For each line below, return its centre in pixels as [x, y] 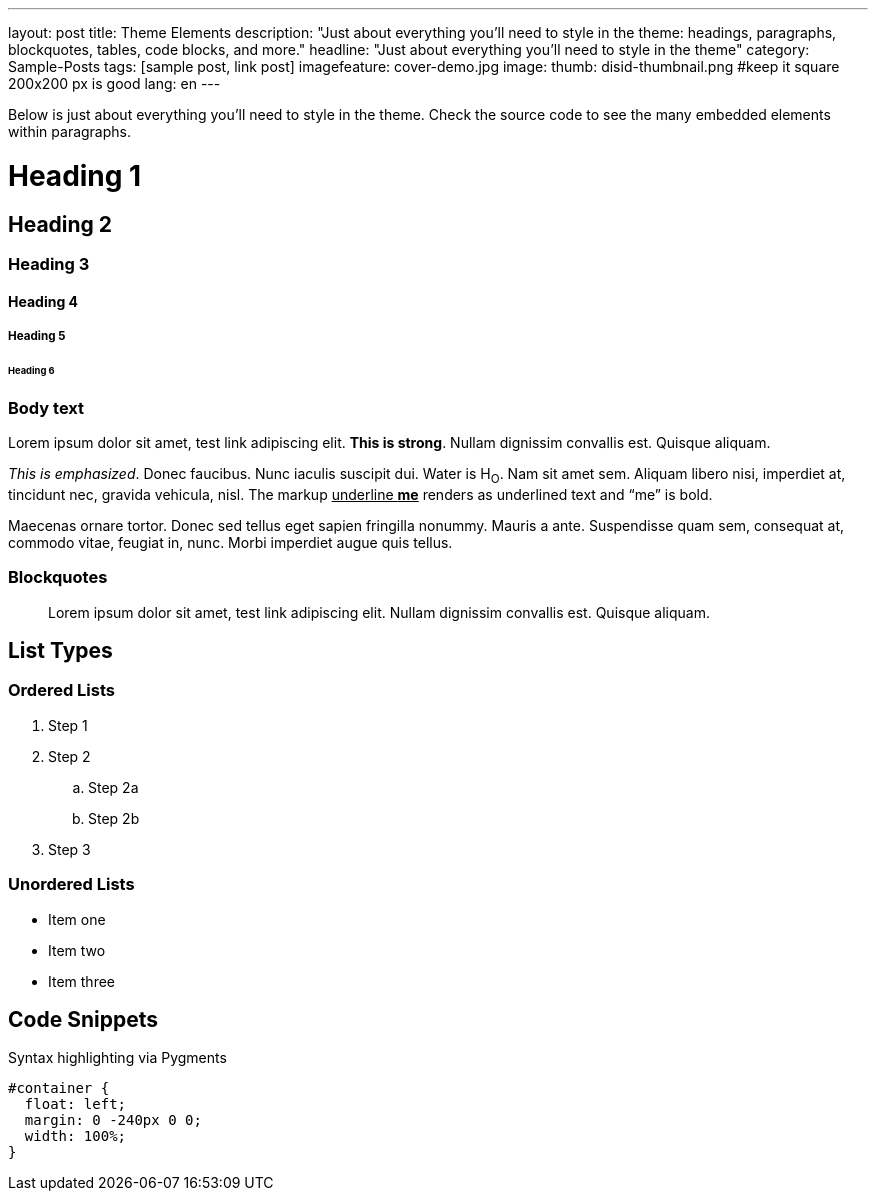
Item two [77, 950]
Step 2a [113, 787]
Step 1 [68, 725]
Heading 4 [43, 301]
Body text [46, 407]
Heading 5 [37, 335]
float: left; [75, 1104]
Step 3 [69, 849]
